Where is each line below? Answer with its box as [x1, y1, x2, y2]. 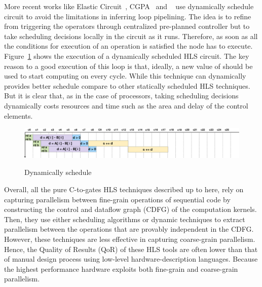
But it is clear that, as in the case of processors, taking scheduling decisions [4, 90, 239, 101]
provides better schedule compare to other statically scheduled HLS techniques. [4, 80, 250, 91]
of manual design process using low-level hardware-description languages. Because [4, 254, 258, 264]
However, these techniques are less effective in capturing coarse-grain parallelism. [4, 233, 255, 244]
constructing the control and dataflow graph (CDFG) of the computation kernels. [4, 204, 257, 214]
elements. [4, 110, 33, 121]
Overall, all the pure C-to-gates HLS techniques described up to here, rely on [4, 184, 244, 194]
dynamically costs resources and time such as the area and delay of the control [4, 100, 248, 111]
